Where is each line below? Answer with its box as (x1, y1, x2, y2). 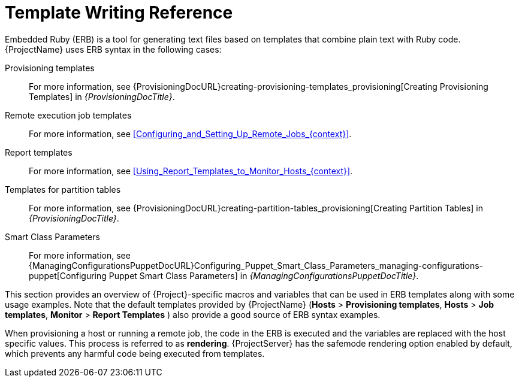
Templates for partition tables (5, 184, 121, 195)
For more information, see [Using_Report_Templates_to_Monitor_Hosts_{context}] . (29, 165, 353, 176)
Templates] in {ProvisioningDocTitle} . (29, 91, 175, 102)
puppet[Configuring (29, 270, 107, 281)
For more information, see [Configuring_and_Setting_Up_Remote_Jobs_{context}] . (29, 128, 352, 139)
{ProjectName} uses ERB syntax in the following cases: (5, 44, 222, 54)
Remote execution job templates (5, 110, 132, 120)
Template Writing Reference (5, 2, 233, 23)
